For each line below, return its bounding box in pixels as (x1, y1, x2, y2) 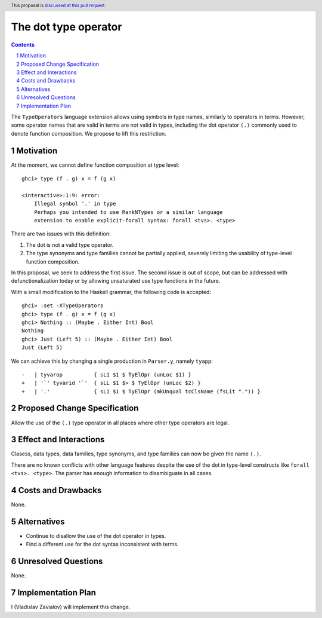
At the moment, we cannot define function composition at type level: (11, 161, 179, 169)
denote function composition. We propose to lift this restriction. (11, 130, 166, 137)
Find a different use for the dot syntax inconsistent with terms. (26, 541, 179, 548)
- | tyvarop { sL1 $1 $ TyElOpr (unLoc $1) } (21, 371, 192, 378)
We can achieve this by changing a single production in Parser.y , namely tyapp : (11, 357, 213, 365)
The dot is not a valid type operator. (26, 241, 114, 248)
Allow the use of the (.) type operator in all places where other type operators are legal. (11, 419, 230, 426)
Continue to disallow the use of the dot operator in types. (26, 533, 166, 540)
